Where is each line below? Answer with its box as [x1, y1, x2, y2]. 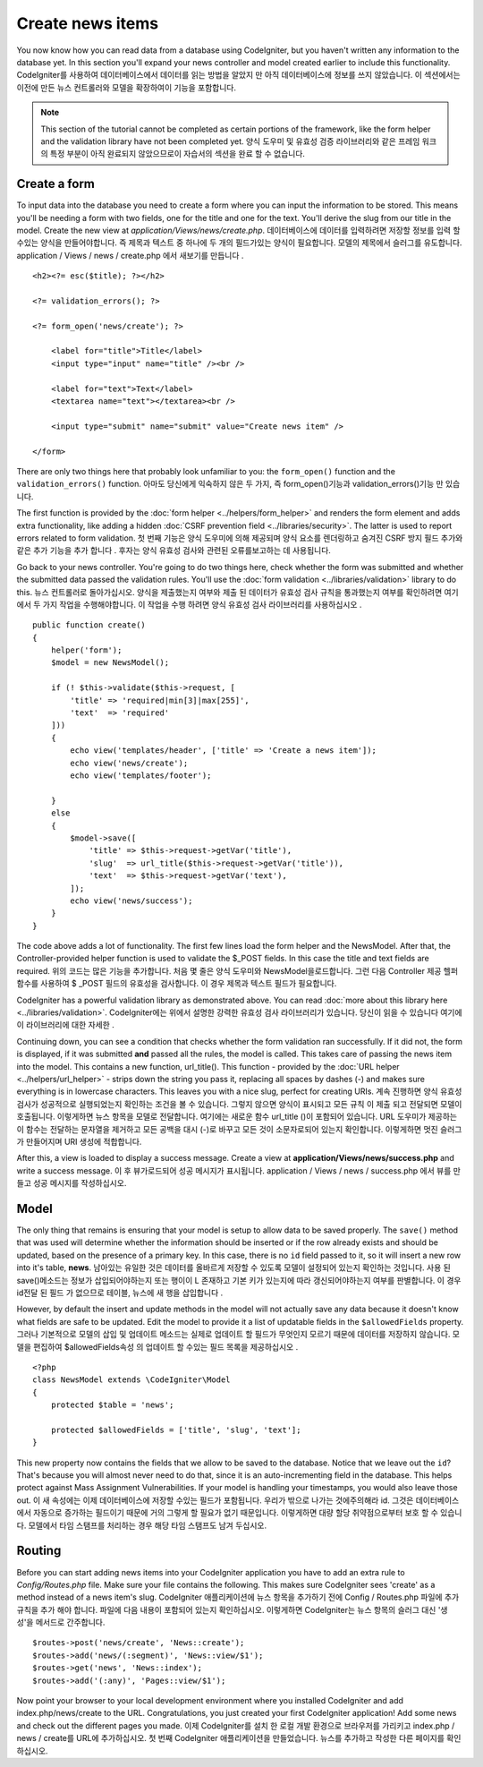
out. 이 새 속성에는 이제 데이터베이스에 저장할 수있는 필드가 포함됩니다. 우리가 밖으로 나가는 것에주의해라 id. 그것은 [16, 1495, 414, 1506]
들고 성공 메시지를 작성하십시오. [16, 1178, 127, 1189]
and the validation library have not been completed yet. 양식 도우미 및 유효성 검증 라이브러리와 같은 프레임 [40, 135, 420, 147]
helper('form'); [50, 645, 123, 655]
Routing [16, 1543, 62, 1558]
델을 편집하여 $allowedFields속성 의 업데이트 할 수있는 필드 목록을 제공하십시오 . [16, 1341, 299, 1352]
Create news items [16, 13, 159, 33]
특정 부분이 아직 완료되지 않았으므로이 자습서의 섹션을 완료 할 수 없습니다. [49, 149, 306, 159]
